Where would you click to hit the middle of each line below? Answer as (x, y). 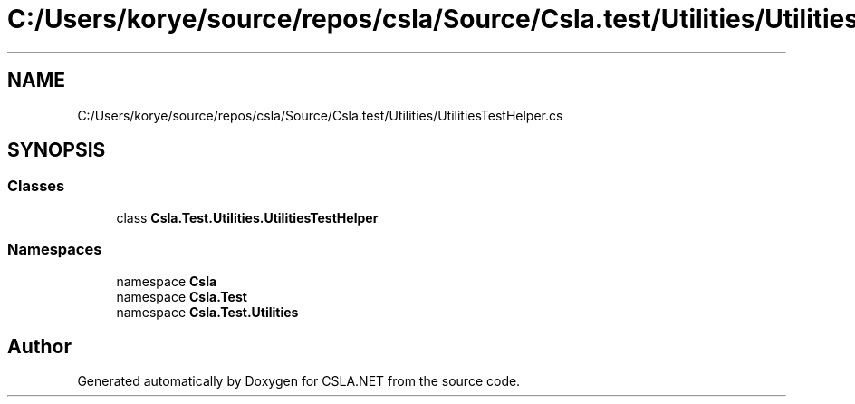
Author (39, 346)
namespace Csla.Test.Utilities (207, 312)
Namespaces (55, 250)
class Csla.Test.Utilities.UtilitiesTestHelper (247, 217)
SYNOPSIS (57, 150)
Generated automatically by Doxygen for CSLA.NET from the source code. (299, 381)
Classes (36, 186)
